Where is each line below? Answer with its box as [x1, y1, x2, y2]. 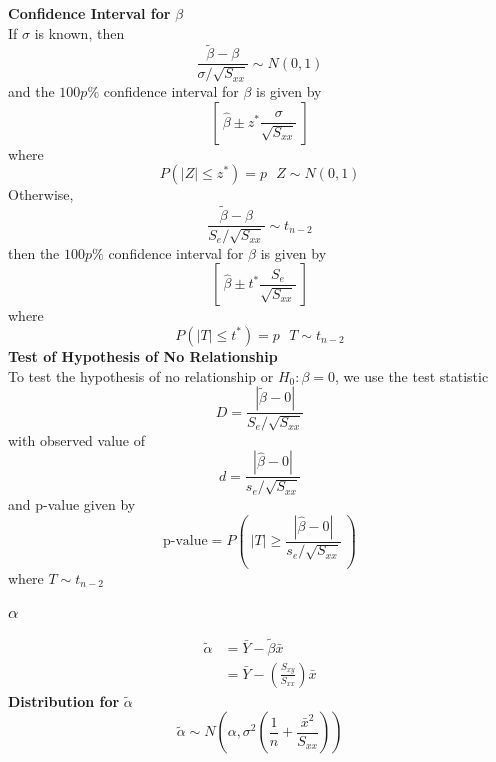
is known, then [34, 22, 125, 43]
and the [8, 81, 55, 102]
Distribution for [8, 690, 120, 711]
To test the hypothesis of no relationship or [8, 365, 274, 386]
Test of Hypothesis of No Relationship [8, 345, 278, 366]
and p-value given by [8, 494, 136, 515]
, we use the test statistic [335, 365, 489, 386]
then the [8, 242, 60, 263]
